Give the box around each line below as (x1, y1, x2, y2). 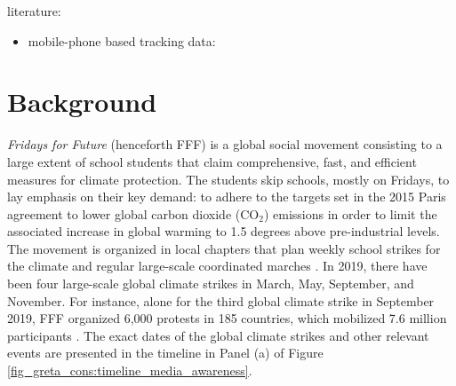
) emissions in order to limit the (263, 204, 437, 223)
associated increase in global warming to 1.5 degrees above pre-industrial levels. (7, 222, 440, 240)
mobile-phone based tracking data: (28, 31, 216, 50)
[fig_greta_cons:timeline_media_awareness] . (7, 361, 252, 380)
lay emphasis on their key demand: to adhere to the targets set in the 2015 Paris (7, 187, 446, 206)
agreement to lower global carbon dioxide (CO (7, 204, 260, 223)
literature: (7, 2, 61, 20)
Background (7, 83, 157, 120)
